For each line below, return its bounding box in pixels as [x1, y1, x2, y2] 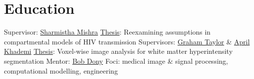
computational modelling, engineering [4, 65, 118, 76]
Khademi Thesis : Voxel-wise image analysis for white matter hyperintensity [4, 46, 233, 56]
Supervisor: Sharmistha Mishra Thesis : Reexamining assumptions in [4, 27, 211, 37]
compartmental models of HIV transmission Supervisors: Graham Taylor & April [4, 36, 250, 46]
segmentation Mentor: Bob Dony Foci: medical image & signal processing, [4, 55, 228, 66]
